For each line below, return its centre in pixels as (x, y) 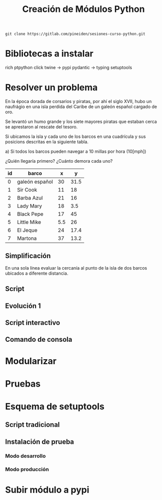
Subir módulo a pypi (47, 490)
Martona (27, 238)
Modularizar (31, 361)
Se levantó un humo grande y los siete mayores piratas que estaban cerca (81, 122)
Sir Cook (27, 190)
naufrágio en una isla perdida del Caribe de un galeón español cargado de (81, 107)
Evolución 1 (23, 306)
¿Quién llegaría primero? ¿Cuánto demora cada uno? (59, 161)
